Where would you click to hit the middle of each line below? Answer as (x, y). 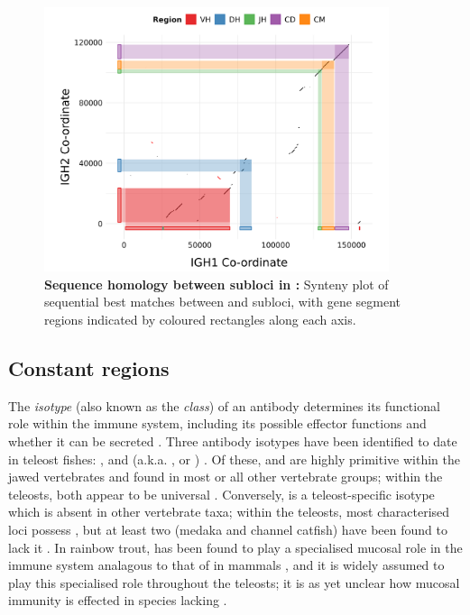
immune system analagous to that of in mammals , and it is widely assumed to (226, 565)
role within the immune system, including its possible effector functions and (217, 423)
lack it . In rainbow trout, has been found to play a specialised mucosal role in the (235, 547)
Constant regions (89, 368)
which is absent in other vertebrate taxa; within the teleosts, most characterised (229, 512)
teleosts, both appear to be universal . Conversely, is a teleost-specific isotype (221, 494)
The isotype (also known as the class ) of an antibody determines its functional (224, 405)
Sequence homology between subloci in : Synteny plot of (217, 284)
